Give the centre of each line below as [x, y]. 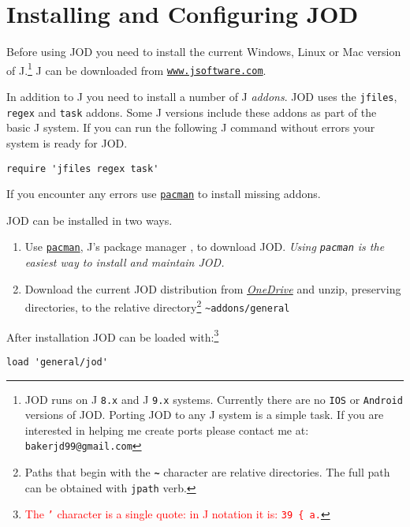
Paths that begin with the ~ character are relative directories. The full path [207, 472]
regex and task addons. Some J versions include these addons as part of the [192, 112]
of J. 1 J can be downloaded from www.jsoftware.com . [136, 69]
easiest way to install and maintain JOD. [125, 262]
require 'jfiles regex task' [83, 168]
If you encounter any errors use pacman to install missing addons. [164, 194]
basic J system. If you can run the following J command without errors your [191, 127]
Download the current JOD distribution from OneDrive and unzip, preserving [213, 288]
